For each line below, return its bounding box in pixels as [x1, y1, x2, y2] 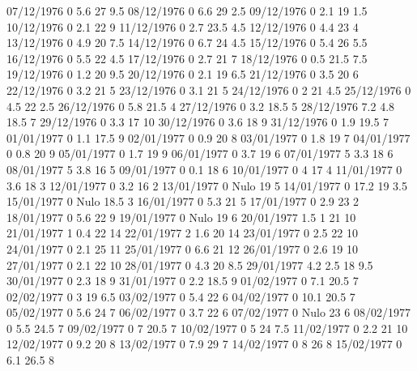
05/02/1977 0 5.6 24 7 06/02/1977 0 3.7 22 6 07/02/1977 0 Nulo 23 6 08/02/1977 [6, 304, 411, 321]
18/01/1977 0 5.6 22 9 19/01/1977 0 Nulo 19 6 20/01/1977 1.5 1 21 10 [6, 208, 356, 225]
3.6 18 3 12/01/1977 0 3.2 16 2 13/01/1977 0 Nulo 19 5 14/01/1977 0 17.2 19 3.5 [6, 177, 407, 194]
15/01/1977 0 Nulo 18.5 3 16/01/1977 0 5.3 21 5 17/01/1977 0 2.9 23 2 [6, 193, 360, 210]
